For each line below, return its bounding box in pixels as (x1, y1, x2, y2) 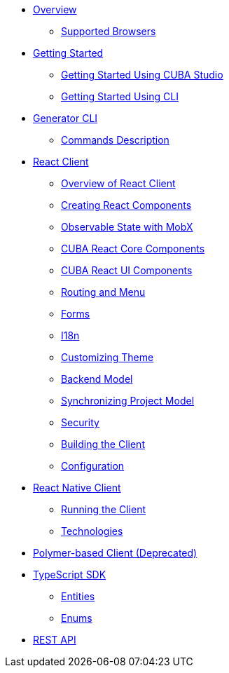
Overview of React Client (61, 177, 176, 189)
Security (61, 416, 99, 428)
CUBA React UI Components (61, 264, 193, 276)
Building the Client (61, 438, 145, 450)
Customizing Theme (61, 351, 154, 363)
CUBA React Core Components (61, 243, 205, 254)
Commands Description (61, 134, 169, 146)
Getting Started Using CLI (61, 90, 179, 102)
